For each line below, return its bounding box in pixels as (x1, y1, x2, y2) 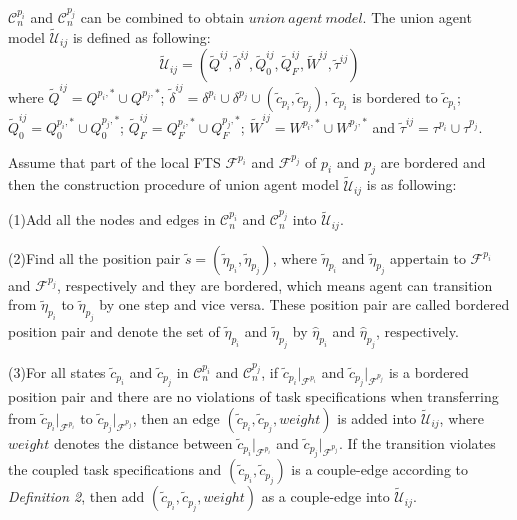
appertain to (390, 247, 466, 268)
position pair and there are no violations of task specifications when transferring (8, 386, 499, 407)
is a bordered (388, 361, 469, 382)
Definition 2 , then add (8, 486, 145, 507)
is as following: (366, 174, 457, 195)
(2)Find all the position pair (8, 247, 181, 268)
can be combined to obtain (80, 7, 245, 27)
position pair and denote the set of (8, 320, 220, 341)
